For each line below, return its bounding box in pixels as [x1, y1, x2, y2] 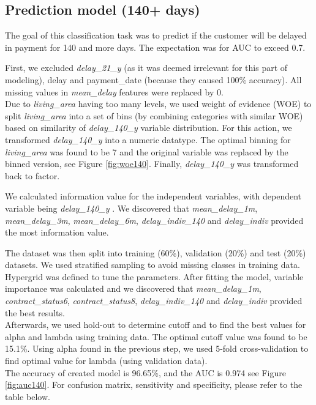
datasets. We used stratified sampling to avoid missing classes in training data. [5, 258, 300, 271]
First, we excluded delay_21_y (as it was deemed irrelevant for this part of [5, 61, 288, 74]
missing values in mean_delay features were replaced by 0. [5, 85, 224, 98]
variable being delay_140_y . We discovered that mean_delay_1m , [5, 201, 258, 214]
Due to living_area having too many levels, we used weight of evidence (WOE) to [5, 97, 312, 110]
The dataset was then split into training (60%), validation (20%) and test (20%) [5, 246, 306, 259]
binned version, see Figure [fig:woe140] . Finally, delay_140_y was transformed [5, 157, 299, 170]
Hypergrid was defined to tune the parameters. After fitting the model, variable [5, 270, 304, 283]
